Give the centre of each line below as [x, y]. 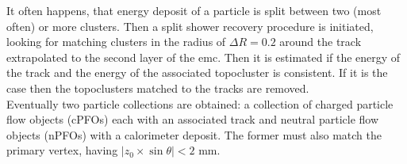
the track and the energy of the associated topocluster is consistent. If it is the [197, 72]
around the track [321, 42]
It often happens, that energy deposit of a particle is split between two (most [194, 10]
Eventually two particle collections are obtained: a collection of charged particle [200, 103]
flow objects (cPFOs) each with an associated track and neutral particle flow [193, 119]
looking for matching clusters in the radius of [116, 42]
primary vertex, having [62, 150]
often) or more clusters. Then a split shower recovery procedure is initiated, [190, 26]
